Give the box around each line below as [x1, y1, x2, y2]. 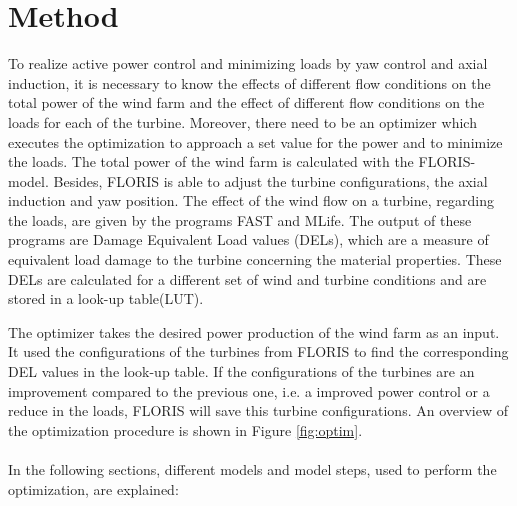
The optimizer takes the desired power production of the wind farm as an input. [8, 321, 500, 342]
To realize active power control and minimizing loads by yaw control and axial [8, 53, 488, 74]
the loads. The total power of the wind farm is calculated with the [8, 151, 414, 172]
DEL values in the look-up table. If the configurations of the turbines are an [8, 361, 475, 382]
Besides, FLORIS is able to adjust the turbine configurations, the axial [53, 170, 488, 191]
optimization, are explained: [8, 478, 179, 499]
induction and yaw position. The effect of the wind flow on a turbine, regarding [8, 190, 494, 211]
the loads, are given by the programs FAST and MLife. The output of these [8, 209, 472, 230]
